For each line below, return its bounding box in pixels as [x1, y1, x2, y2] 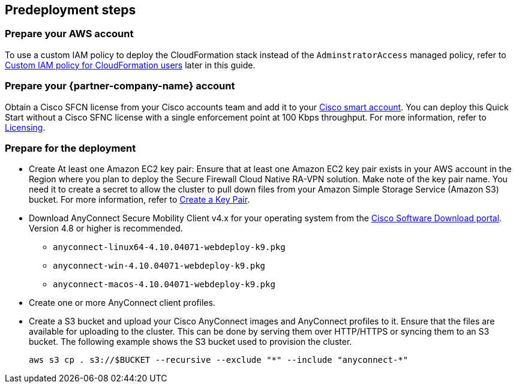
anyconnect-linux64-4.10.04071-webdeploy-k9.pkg [53, 242, 286, 252]
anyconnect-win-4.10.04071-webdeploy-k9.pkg [53, 261, 266, 271]
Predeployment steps [5, 2, 136, 17]
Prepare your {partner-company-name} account [5, 80, 235, 92]
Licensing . [5, 122, 46, 133]
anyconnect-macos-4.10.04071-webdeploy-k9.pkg [53, 279, 275, 290]
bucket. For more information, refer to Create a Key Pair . [29, 194, 250, 205]
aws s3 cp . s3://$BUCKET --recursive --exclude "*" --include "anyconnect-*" [29, 355, 409, 365]
